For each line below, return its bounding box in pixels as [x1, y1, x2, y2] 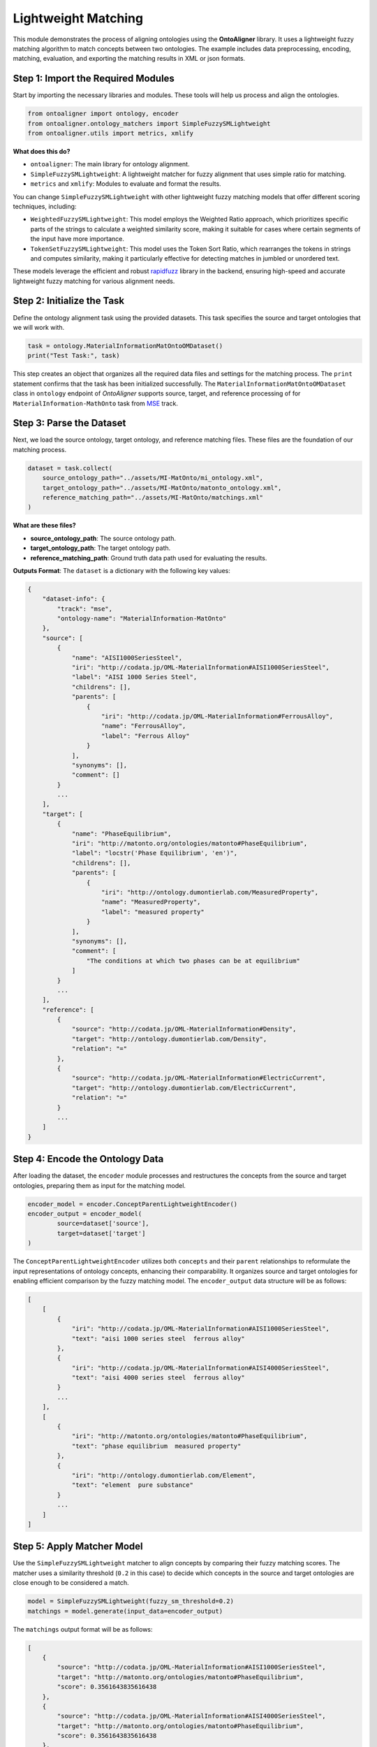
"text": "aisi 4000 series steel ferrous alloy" [71, 1374, 245, 1382]
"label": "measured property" [101, 908, 205, 915]
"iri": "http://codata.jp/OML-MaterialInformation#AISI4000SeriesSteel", [71, 1363, 330, 1372]
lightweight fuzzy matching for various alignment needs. [13, 277, 175, 285]
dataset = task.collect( [27, 464, 113, 472]
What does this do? [13, 147, 71, 155]
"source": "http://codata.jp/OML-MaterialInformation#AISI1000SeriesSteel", [57, 1663, 326, 1672]
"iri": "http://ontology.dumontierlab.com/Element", [71, 1471, 256, 1479]
